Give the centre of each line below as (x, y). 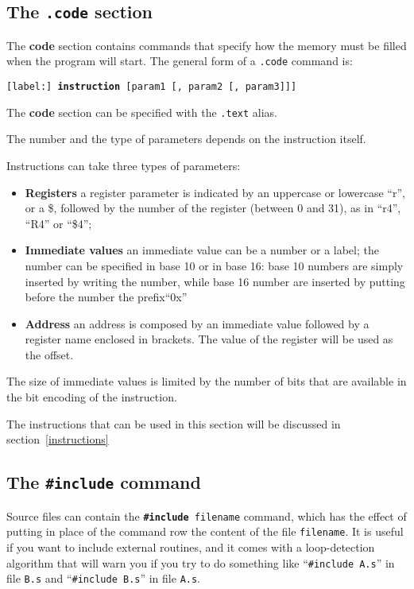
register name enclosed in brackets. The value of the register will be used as (209, 339)
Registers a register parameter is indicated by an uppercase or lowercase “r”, (215, 192)
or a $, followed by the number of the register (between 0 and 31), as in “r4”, (213, 208)
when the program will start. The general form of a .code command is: (180, 61)
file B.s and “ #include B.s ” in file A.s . (104, 578)
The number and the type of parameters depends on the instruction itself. (186, 139)
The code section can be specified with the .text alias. (142, 112)
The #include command (104, 482)
